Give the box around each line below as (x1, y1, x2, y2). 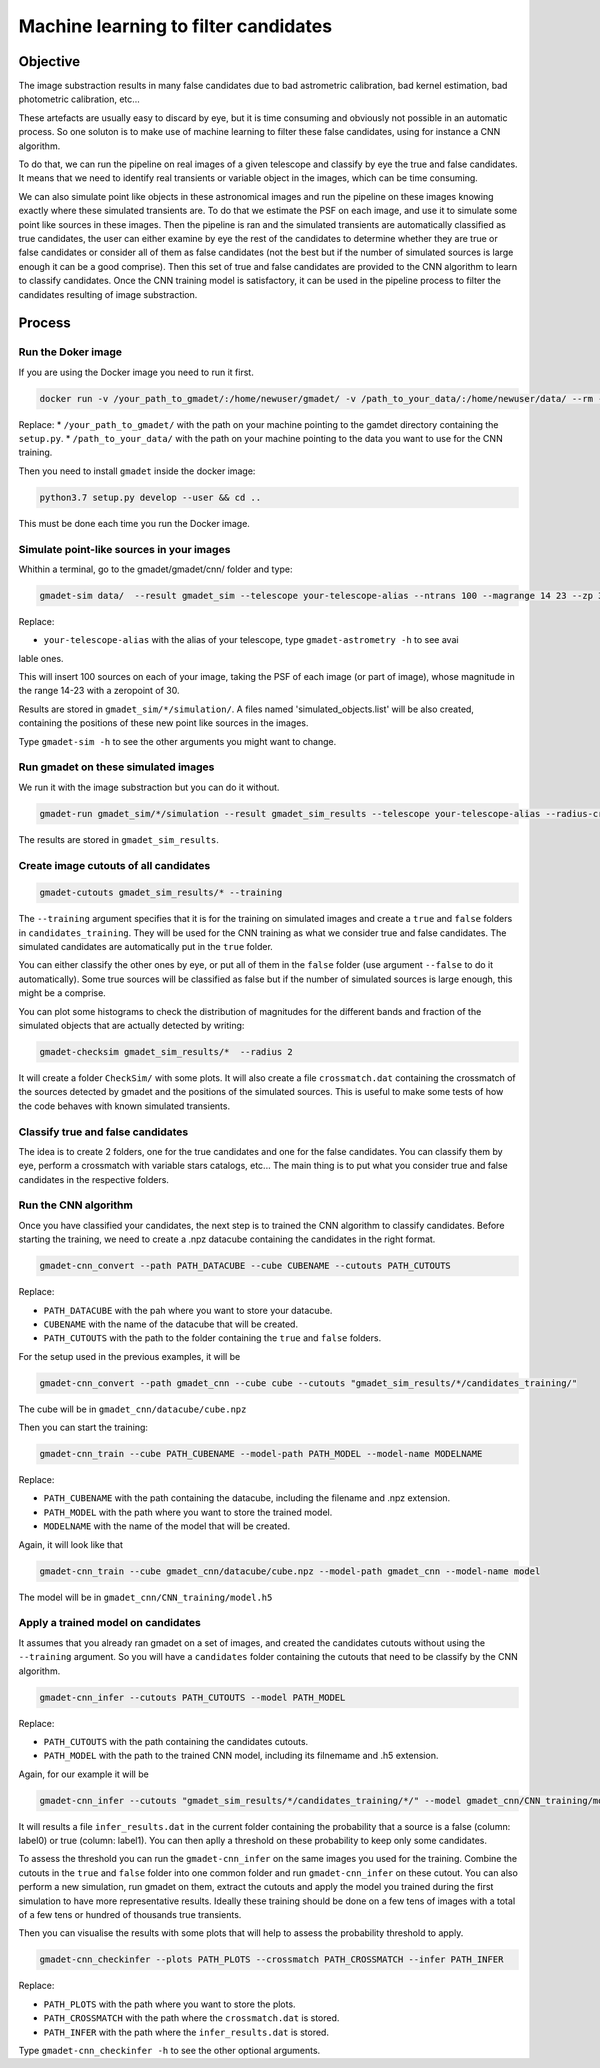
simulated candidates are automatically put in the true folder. (18, 941, 274, 953)
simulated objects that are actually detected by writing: (18, 1020, 245, 1032)
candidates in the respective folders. (18, 1173, 170, 1185)
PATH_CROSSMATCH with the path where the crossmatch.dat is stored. (43, 2012, 340, 2024)
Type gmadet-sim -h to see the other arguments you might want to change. (18, 735, 337, 747)
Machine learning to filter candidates (18, 15, 333, 37)
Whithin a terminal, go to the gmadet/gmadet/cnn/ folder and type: (18, 563, 293, 575)
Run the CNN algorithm (18, 1198, 134, 1212)
